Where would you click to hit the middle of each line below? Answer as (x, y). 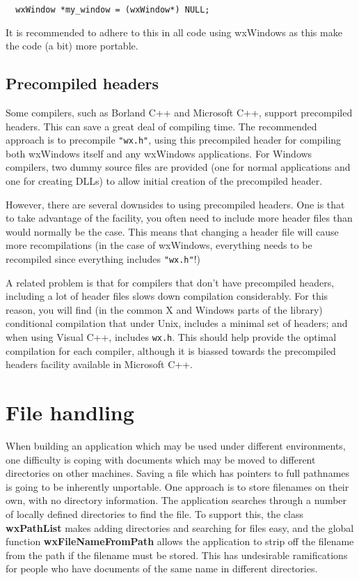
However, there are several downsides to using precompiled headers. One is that (175, 204)
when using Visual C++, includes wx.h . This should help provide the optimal (171, 337)
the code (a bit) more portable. (72, 46)
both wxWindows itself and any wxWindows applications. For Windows (159, 153)
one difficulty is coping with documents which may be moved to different (161, 459)
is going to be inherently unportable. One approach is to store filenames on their (177, 486)
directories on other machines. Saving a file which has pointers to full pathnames (178, 473)
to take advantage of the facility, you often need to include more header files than (179, 218)
